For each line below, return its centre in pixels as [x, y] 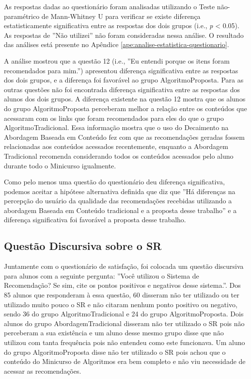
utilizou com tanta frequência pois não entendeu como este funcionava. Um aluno [125, 342]
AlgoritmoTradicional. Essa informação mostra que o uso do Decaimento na [116, 127]
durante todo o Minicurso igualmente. [60, 165]
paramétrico [22, 16]
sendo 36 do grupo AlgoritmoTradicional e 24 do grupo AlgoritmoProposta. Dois [124, 314]
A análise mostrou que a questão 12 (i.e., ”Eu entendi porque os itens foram [117, 60]
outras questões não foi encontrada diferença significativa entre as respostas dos [122, 89]
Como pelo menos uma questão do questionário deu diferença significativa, [114, 182]
